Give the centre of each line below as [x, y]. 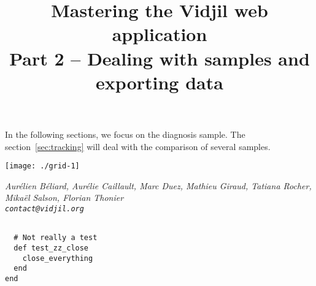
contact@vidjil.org [44, 209]
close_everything [58, 258]
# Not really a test [56, 238]
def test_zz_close [51, 248]
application [160, 34]
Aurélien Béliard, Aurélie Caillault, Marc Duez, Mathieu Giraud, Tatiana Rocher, [158, 185]
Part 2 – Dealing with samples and [160, 58]
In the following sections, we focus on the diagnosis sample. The [125, 134]
